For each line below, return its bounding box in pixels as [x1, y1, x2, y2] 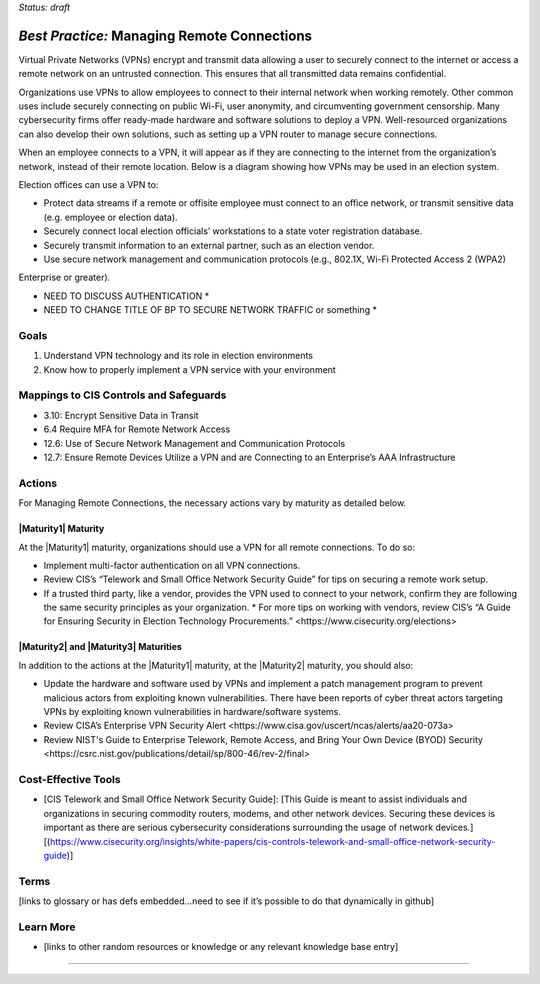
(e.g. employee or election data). [43, 211, 179, 223]
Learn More [18, 920, 76, 934]
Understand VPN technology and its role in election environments [43, 350, 314, 362]
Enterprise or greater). [18, 271, 111, 284]
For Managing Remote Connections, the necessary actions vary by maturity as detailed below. [18, 497, 407, 509]
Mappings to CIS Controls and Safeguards [18, 388, 227, 402]
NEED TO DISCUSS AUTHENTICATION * [43, 290, 210, 302]
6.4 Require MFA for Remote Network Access [43, 423, 231, 435]
